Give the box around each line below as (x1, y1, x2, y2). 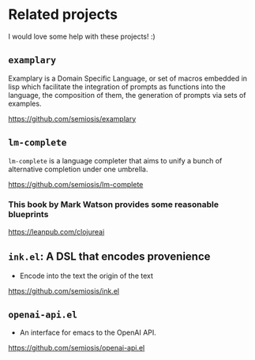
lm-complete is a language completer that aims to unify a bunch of (8, 156, 223, 165)
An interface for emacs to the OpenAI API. (19, 328, 156, 337)
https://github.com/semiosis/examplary (8, 114, 137, 123)
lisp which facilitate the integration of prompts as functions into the (8, 81, 227, 92)
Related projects (8, 6, 118, 24)
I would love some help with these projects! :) (8, 32, 156, 41)
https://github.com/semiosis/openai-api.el (8, 343, 145, 353)
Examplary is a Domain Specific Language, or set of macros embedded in (8, 73, 247, 83)
